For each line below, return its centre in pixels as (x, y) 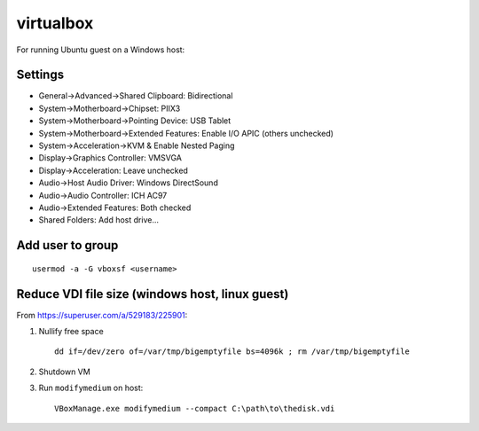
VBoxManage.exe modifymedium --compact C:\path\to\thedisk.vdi (195, 408)
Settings (40, 75)
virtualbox (55, 23)
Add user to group (67, 245)
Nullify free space (71, 332)
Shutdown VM (64, 372)
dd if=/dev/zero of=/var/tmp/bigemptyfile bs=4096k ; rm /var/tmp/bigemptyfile (232, 352)
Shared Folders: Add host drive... (99, 220)
